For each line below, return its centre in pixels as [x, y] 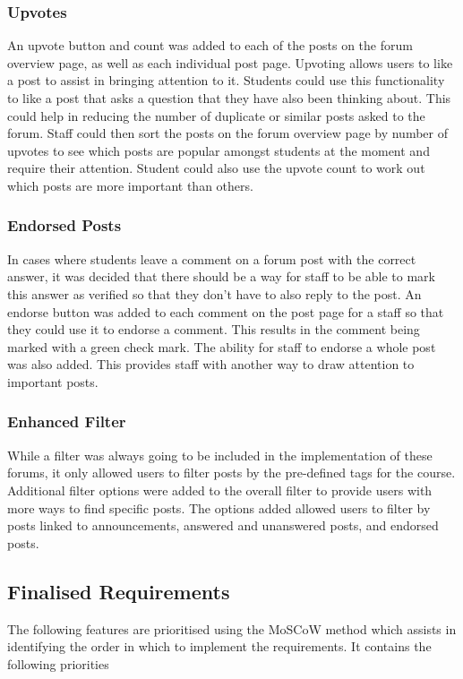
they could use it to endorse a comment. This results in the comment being [214, 329]
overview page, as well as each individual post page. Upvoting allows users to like [230, 62]
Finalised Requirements [119, 591]
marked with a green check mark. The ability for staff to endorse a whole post [222, 346]
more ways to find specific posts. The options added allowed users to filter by [219, 507]
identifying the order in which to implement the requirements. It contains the [219, 646]
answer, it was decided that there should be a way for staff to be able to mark [221, 276]
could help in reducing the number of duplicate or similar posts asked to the [216, 115]
